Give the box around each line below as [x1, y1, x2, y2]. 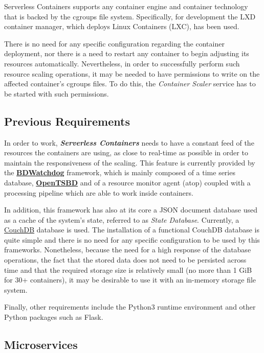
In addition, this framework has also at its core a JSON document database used [4, 204, 258, 215]
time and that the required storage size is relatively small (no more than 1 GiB [4, 264, 252, 275]
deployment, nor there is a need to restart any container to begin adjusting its [4, 48, 249, 59]
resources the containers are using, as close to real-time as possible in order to [4, 147, 248, 158]
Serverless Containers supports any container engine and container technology [4, 1, 248, 11]
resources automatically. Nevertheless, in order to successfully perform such [4, 58, 240, 68]
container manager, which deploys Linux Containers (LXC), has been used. [4, 21, 239, 32]
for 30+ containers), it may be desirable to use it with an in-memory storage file [4, 274, 256, 285]
